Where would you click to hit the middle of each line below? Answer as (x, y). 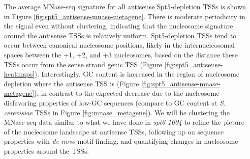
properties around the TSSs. (47, 150)
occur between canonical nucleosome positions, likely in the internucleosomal (119, 45)
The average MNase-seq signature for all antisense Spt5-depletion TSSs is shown (125, 6)
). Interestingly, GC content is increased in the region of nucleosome (137, 74)
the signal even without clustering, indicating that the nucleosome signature (119, 26)
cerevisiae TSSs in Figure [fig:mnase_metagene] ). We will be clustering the (117, 112)
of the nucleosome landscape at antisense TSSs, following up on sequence (114, 131)
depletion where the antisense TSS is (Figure (72, 83)
